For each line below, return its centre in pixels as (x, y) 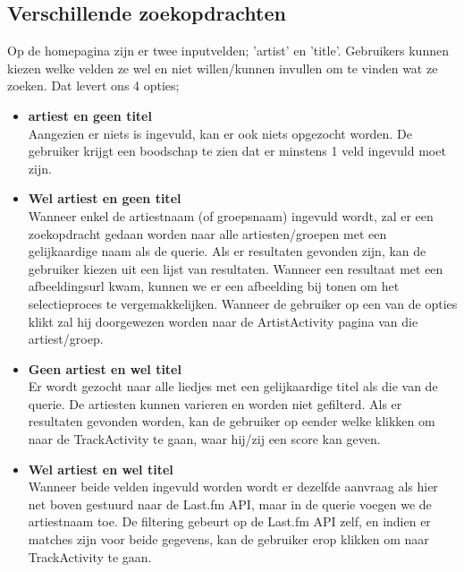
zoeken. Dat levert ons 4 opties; (93, 85)
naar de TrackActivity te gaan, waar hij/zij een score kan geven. (204, 439)
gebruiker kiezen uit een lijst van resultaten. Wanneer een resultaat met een (236, 268)
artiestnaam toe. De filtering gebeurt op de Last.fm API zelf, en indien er (229, 521)
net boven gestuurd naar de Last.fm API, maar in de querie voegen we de (230, 504)
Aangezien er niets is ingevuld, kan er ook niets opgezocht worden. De (220, 133)
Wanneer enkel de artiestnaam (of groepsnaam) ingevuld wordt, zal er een (231, 215)
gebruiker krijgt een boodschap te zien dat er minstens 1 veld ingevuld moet (237, 151)
